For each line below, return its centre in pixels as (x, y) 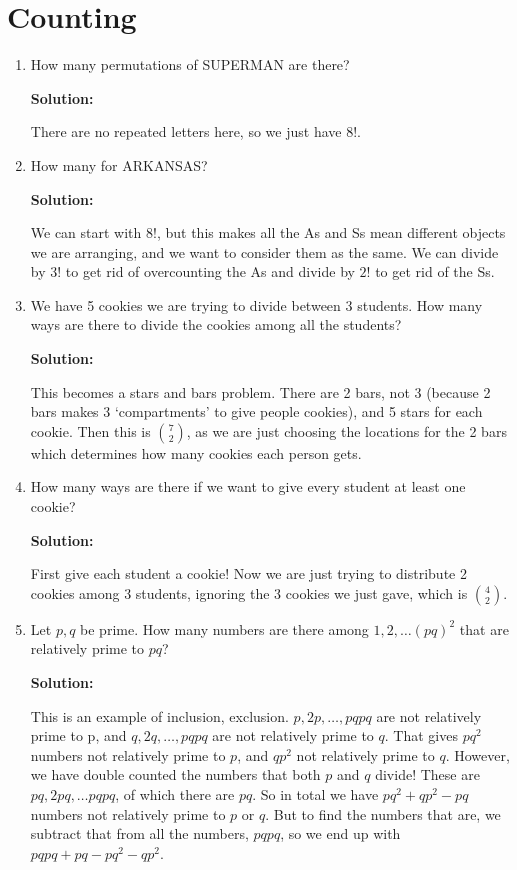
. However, (477, 754)
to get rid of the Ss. (435, 271)
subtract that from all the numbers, (139, 833)
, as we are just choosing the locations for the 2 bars (346, 430)
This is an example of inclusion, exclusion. (159, 715)
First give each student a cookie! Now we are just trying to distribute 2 (248, 573)
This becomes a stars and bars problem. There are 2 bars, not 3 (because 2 (260, 391)
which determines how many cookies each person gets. (196, 452)
